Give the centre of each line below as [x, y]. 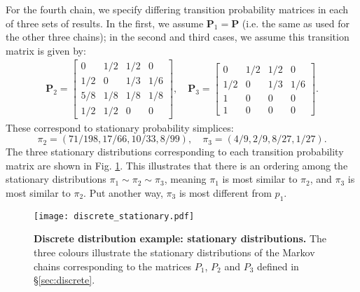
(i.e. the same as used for [296, 23]
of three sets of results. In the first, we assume [105, 23]
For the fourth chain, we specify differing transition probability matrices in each [177, 9]
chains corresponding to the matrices [113, 266]
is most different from [225, 192]
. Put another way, [123, 192]
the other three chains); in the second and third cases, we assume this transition [178, 37]
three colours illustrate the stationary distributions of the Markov [174, 252]
